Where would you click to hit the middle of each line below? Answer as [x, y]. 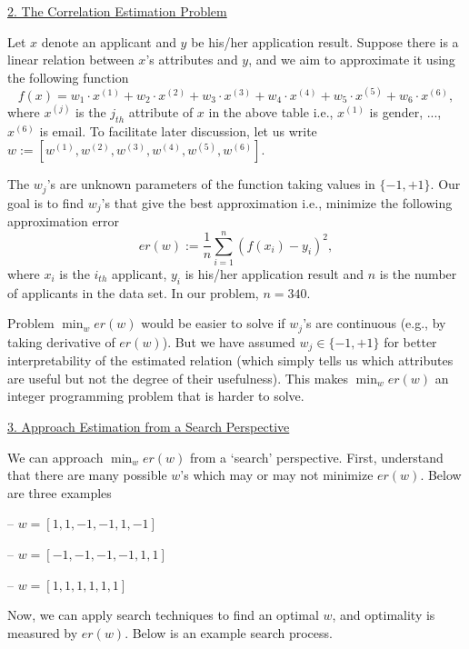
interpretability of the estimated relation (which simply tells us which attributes [230, 360]
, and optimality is [384, 615]
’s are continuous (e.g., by [374, 323]
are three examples [60, 492]
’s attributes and [192, 60]
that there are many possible [87, 475]
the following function [68, 77]
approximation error [64, 221]
